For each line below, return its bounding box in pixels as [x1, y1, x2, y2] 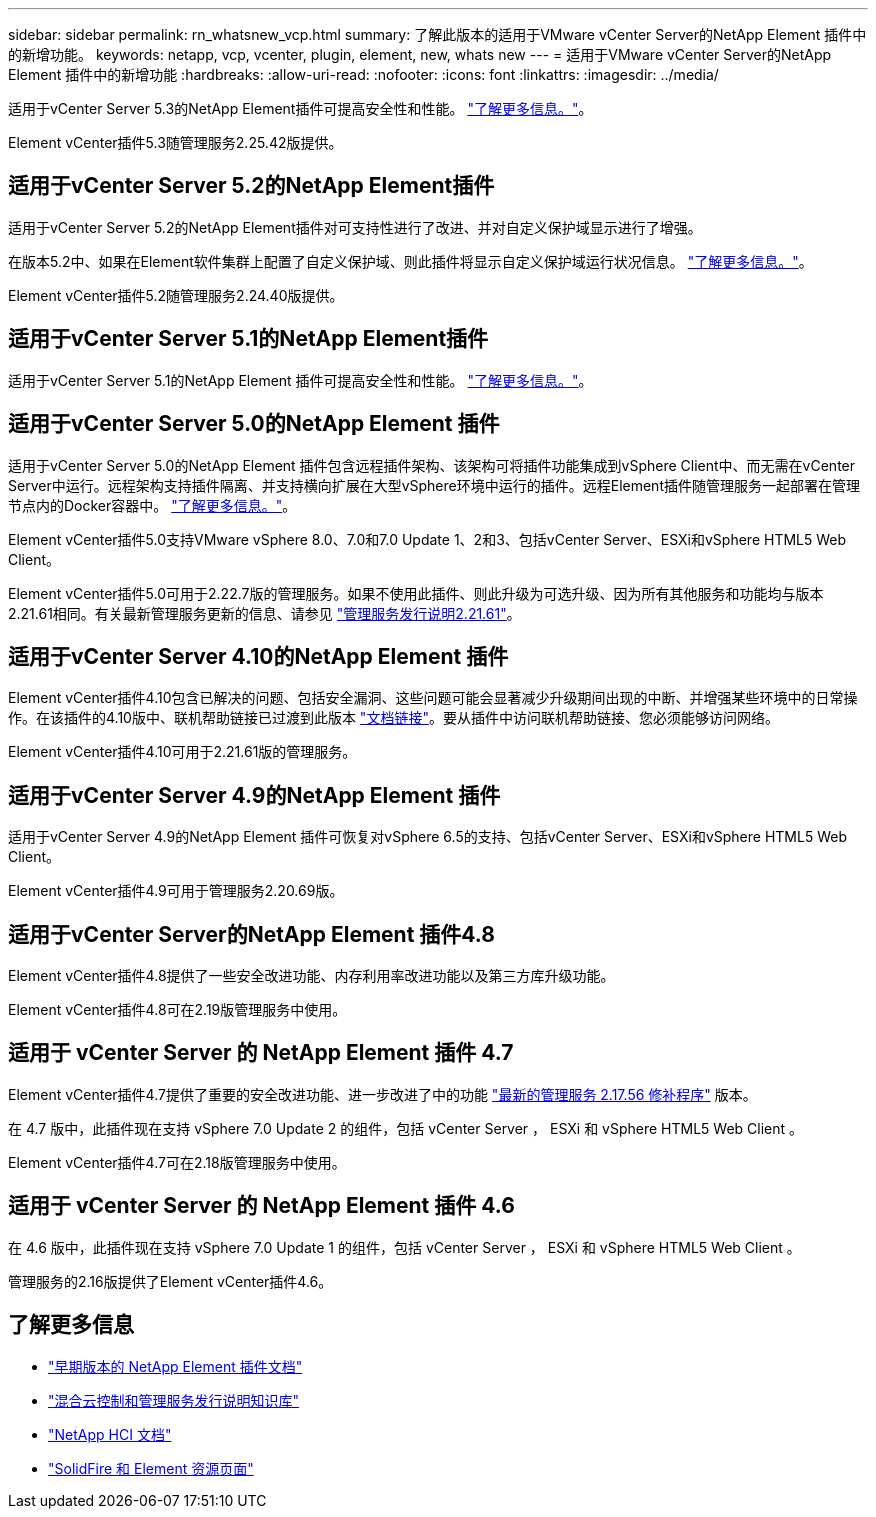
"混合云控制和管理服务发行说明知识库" [48, 1391, 300, 1409]
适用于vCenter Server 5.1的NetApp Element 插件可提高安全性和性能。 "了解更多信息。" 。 [8, 371, 593, 389]
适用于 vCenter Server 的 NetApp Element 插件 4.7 [8, 1040, 514, 1066]
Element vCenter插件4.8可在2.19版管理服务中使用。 [8, 1001, 347, 1019]
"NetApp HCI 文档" [48, 1425, 172, 1443]
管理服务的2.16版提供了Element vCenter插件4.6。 [8, 1272, 333, 1290]
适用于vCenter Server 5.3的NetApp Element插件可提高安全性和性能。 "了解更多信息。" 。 [8, 100, 593, 117]
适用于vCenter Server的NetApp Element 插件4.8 [8, 921, 495, 947]
